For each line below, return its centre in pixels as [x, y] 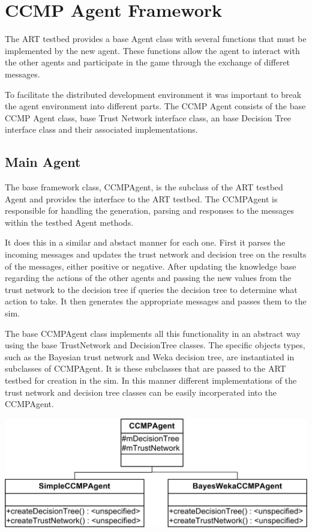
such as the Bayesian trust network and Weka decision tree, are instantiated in [150, 356]
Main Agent [43, 162]
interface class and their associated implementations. [101, 129]
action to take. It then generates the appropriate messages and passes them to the [156, 301]
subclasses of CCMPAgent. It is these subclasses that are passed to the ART [145, 368]
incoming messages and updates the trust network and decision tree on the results [156, 254]
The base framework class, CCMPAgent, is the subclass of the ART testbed [144, 187]
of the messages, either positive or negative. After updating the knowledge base [151, 266]
